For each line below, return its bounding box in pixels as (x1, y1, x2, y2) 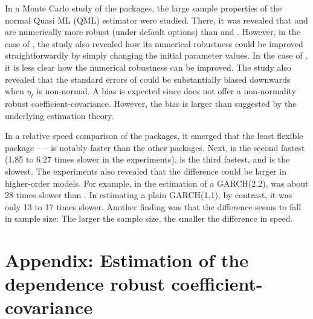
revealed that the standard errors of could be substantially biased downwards (5, 72, 291, 85)
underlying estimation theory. (5, 109, 114, 121)
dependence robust (5, 271, 165, 296)
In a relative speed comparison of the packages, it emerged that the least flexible (5, 129, 303, 142)
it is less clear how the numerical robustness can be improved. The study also (5, 60, 291, 73)
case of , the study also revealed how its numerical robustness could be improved (5, 37, 303, 50)
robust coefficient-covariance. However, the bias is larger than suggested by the (5, 97, 297, 109)
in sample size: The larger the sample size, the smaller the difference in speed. (5, 212, 293, 225)
